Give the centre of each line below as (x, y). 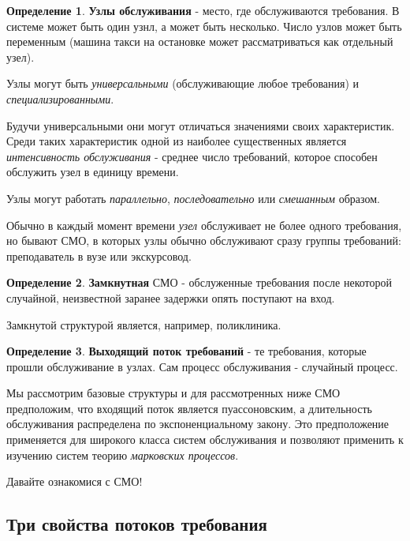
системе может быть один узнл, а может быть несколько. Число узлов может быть (204, 26)
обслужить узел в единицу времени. (93, 172)
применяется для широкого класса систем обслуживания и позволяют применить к (205, 440)
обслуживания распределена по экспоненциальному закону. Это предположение (198, 424)
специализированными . (60, 98)
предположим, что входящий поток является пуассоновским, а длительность (189, 408)
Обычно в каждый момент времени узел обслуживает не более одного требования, (204, 225)
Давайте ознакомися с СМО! (75, 481)
